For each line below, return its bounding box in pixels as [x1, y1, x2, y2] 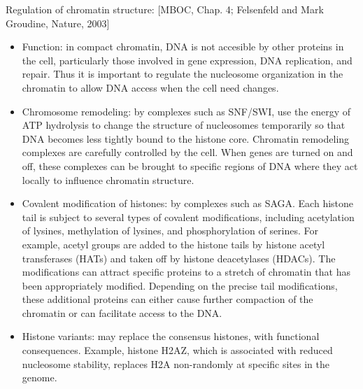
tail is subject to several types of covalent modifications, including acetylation [22, 209, 355, 224]
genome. [22, 370, 57, 385]
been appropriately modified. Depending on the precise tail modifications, [22, 278, 338, 292]
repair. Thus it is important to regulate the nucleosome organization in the [22, 66, 343, 81]
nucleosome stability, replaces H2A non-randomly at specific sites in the [22, 356, 329, 371]
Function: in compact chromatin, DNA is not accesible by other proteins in [22, 39, 344, 54]
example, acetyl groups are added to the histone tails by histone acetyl [22, 236, 325, 251]
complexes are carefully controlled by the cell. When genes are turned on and [22, 145, 353, 160]
